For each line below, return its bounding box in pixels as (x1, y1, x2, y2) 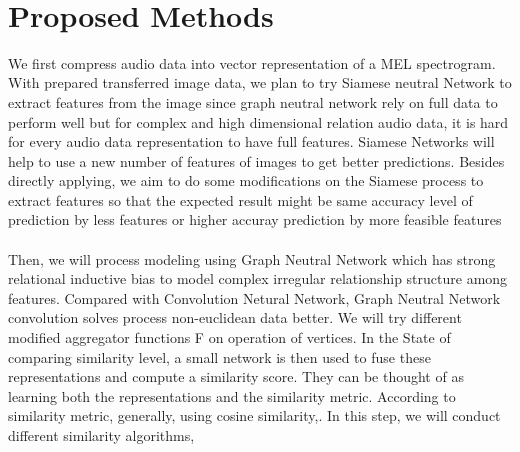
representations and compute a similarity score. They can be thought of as (8, 366, 464, 387)
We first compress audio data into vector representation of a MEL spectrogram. (8, 52, 496, 73)
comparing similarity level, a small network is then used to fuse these (8, 346, 431, 367)
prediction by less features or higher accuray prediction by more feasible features (8, 209, 502, 230)
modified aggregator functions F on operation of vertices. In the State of (8, 327, 451, 348)
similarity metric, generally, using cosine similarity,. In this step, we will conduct (8, 405, 501, 426)
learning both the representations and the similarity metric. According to (8, 385, 456, 406)
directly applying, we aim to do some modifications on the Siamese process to (8, 170, 484, 191)
